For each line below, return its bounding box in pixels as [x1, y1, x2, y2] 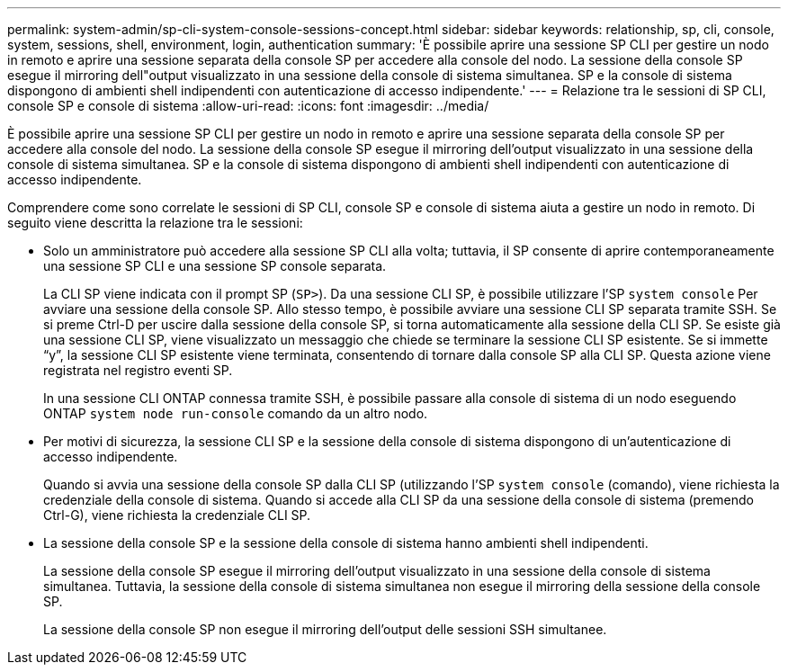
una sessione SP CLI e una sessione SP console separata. [43, 258, 387, 273]
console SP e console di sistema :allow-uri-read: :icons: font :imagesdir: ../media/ [7, 98, 489, 113]
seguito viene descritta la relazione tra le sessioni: [7, 215, 303, 230]
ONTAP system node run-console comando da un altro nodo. [43, 406, 428, 421]
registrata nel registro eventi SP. [43, 363, 233, 378]
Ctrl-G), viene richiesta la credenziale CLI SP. [43, 507, 311, 523]
